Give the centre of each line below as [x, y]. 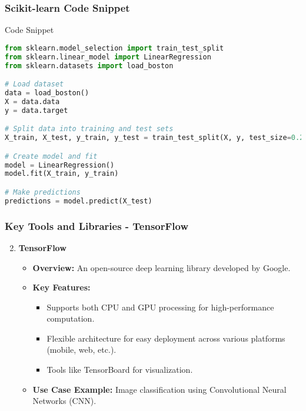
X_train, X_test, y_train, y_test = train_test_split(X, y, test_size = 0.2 [154, 138]
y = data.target [36, 110]
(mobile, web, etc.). [82, 350]
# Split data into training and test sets [89, 129]
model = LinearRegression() [60, 165]
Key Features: [61, 287]
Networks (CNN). [64, 401]
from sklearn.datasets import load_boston [89, 66]
